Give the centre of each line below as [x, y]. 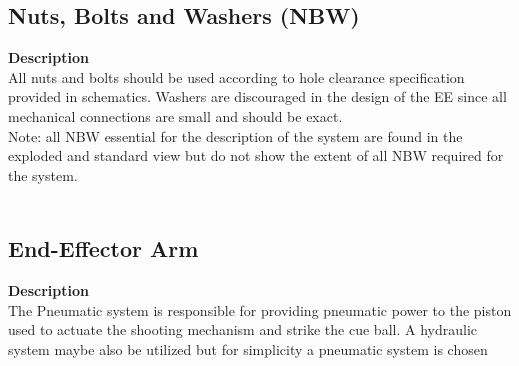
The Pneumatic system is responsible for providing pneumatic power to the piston [260, 309]
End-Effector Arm [103, 248]
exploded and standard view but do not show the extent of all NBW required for [256, 155]
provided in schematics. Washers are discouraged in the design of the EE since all [257, 96]
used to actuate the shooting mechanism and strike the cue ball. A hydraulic [242, 329]
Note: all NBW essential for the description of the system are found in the [235, 135]
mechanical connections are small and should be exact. [175, 115]
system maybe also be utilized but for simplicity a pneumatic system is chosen [248, 348]
